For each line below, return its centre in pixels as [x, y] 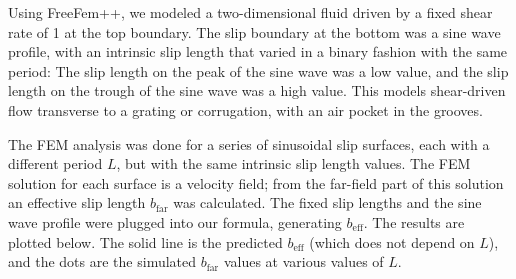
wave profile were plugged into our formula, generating [175, 221]
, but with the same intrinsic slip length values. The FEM [293, 163]
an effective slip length [77, 202]
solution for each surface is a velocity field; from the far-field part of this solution [256, 182]
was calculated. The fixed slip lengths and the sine [327, 202]
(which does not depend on [392, 241]
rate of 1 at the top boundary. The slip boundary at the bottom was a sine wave [254, 31]
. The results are [414, 221]
